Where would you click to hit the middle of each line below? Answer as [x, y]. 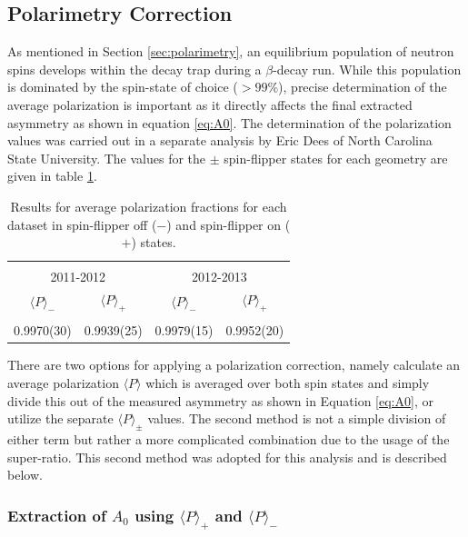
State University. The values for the [107, 158]
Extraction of [57, 515]
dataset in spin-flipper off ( [82, 224]
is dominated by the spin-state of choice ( [123, 87]
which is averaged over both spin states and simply [288, 383]
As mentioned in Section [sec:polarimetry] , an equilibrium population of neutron [231, 51]
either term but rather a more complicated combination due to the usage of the [229, 439]
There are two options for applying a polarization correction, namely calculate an [234, 365]
